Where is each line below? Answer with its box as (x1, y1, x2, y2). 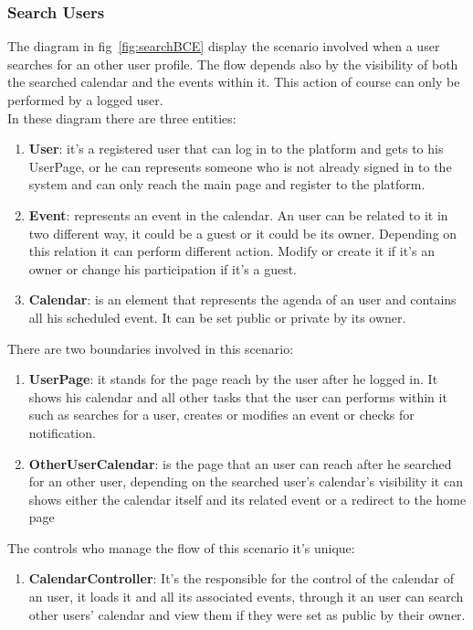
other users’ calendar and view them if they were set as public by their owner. (28, 604, 466, 624)
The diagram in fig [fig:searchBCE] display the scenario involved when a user (7, 37, 440, 56)
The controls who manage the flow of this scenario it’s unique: (7, 538, 355, 557)
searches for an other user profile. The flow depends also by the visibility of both (7, 54, 458, 73)
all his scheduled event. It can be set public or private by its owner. (28, 307, 406, 326)
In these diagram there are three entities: (7, 108, 236, 127)
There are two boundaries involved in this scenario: (7, 338, 294, 358)
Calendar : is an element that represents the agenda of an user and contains (28, 290, 457, 309)
